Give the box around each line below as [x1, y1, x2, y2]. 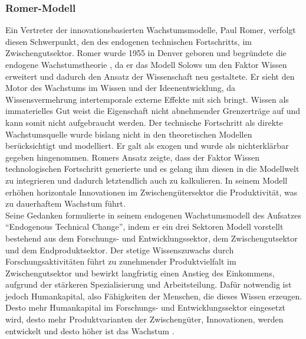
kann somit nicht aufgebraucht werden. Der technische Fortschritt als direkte [5, 116, 283, 128]
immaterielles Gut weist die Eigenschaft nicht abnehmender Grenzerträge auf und [5, 105, 301, 117]
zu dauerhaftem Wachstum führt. [5, 197, 126, 210]
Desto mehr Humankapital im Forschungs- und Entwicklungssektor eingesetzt [5, 301, 285, 314]
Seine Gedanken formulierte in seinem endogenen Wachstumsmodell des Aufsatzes [5, 208, 301, 221]
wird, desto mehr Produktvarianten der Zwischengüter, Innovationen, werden [5, 313, 284, 325]
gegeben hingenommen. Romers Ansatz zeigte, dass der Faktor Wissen [5, 151, 260, 163]
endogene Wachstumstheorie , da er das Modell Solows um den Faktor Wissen [5, 58, 287, 70]
